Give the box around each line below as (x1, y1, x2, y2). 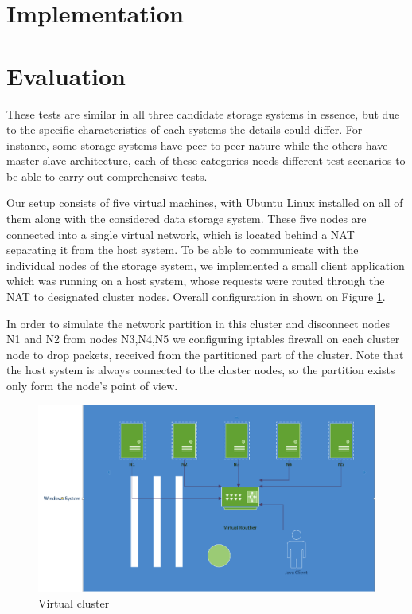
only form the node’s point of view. (6, 377, 178, 393)
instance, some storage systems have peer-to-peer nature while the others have (6, 136, 388, 153)
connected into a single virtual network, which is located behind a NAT (6, 225, 355, 242)
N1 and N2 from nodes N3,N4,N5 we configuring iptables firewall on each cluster (6, 330, 400, 347)
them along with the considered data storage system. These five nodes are (6, 210, 367, 227)
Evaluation (6, 59, 126, 92)
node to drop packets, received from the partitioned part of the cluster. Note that (6, 346, 404, 362)
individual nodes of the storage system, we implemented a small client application (6, 256, 405, 273)
